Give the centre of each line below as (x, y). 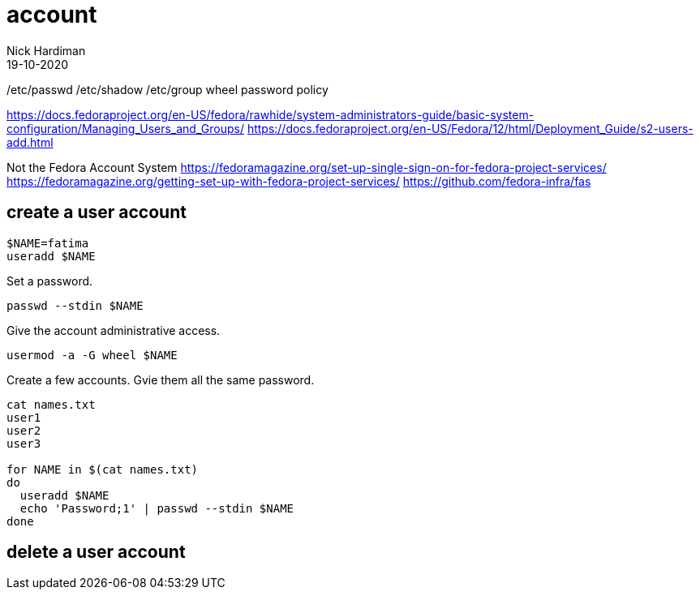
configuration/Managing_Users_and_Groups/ (125, 128)
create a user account (97, 212)
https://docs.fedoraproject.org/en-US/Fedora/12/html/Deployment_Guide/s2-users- (470, 128)
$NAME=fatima (48, 243)
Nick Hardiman (46, 50)
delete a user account (96, 552)
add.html (30, 142)
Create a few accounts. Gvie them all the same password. (161, 379)
